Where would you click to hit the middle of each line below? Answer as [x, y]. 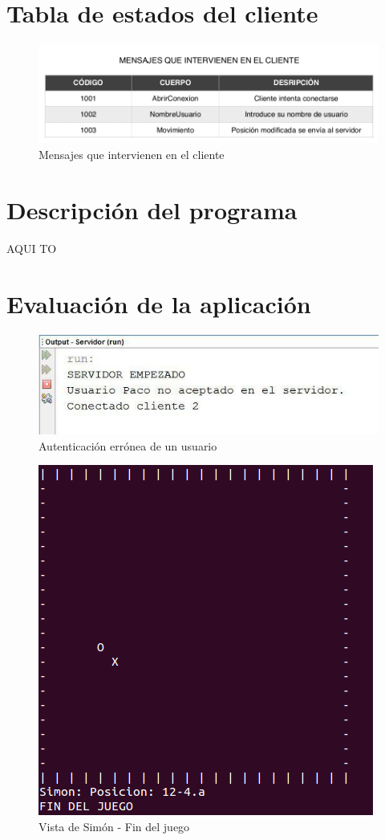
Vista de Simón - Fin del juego [114, 826]
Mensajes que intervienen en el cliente [132, 155]
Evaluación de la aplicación [159, 303]
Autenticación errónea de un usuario [128, 445]
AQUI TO [32, 248]
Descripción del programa [152, 209]
